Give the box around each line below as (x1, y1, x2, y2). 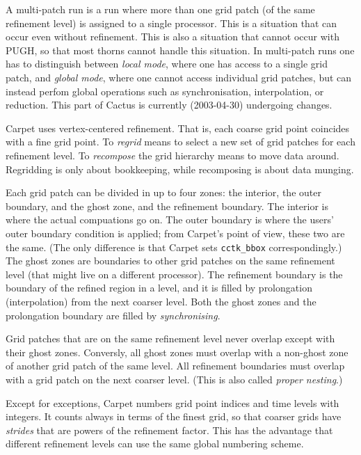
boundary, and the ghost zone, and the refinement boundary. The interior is (6, 198, 328, 213)
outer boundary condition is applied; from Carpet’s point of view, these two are (6, 225, 345, 240)
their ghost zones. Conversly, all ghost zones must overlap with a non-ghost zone (6, 344, 348, 359)
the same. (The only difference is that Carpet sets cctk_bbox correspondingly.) (6, 239, 342, 254)
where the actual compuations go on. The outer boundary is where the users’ (6, 212, 334, 227)
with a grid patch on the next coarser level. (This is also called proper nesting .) (6, 372, 343, 386)
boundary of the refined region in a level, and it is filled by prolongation (6, 280, 312, 295)
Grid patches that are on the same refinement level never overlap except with (6, 331, 335, 346)
